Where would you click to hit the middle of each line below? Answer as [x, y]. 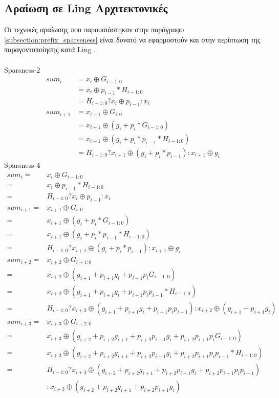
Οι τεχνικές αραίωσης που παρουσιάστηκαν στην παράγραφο [94, 29]
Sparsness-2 [22, 69]
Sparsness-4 [22, 164]
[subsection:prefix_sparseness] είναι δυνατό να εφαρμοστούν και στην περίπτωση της [132, 39]
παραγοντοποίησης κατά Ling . [50, 49]
